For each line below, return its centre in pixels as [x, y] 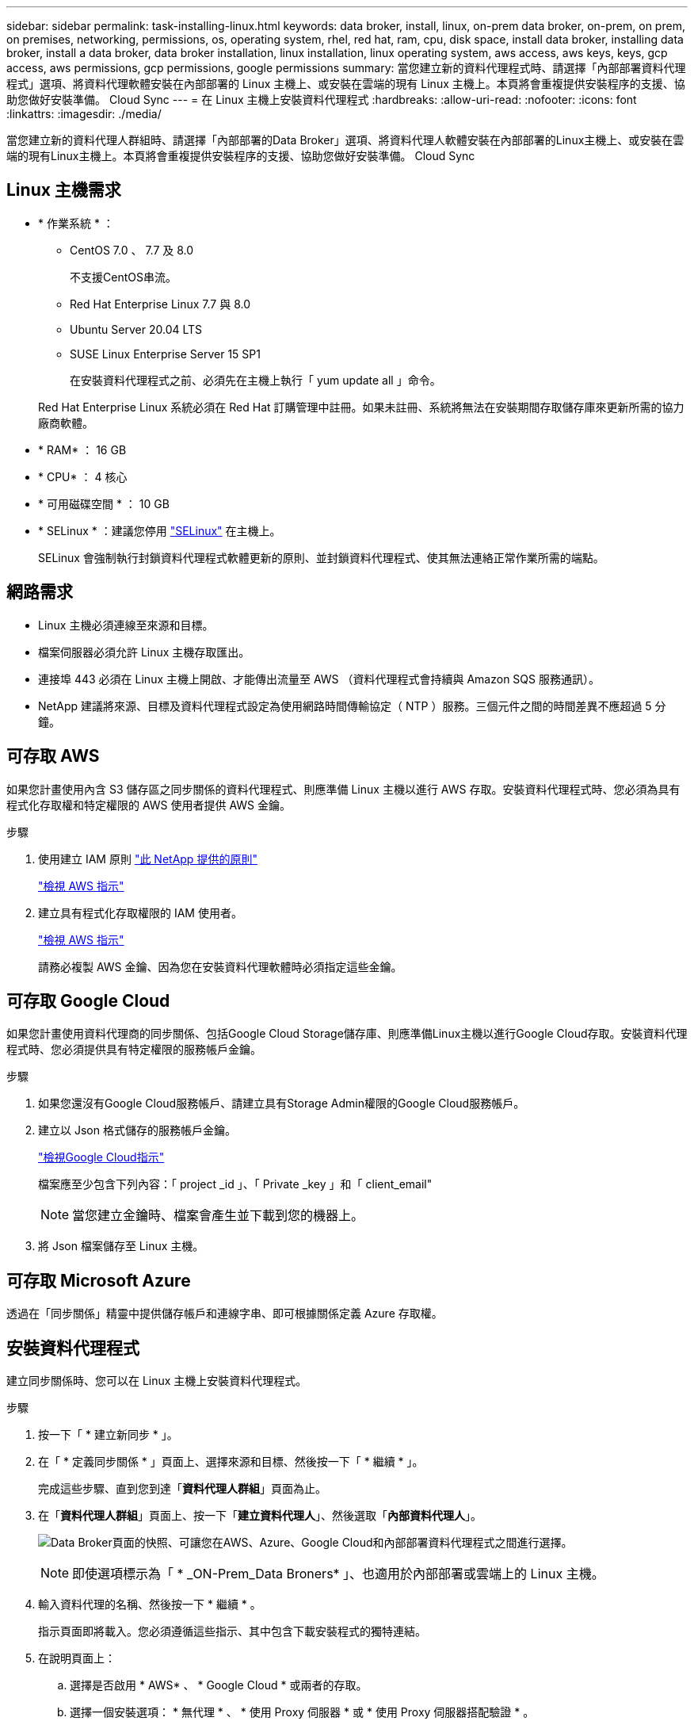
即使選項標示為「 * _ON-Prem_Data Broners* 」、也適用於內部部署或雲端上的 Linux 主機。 [338, 1574]
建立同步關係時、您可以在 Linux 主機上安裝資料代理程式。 [157, 1381]
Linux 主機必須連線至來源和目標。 [126, 625]
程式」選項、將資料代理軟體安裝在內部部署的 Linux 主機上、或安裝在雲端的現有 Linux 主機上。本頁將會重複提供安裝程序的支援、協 [346, 84]
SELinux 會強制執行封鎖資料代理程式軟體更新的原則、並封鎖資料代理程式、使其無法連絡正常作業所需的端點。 [321, 557]
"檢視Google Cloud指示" [101, 1157]
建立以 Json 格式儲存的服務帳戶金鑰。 [137, 1130]
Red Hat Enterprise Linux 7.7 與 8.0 [160, 304]
